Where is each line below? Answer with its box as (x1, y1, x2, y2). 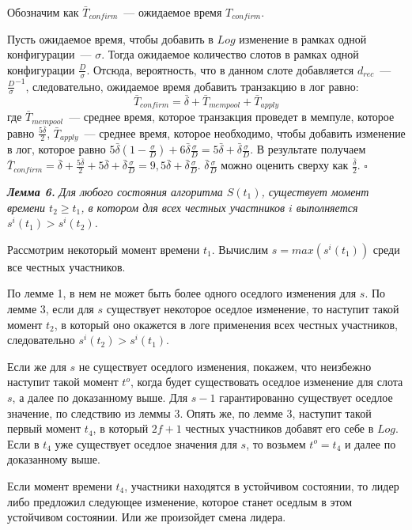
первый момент (7, 420, 81, 437)
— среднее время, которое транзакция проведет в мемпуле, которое (69, 108, 395, 125)
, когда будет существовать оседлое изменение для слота (130, 373, 403, 390)
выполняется (296, 199, 358, 215)
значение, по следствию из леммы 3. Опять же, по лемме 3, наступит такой (7, 404, 372, 421)
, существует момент (261, 184, 369, 200)
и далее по (345, 435, 396, 452)
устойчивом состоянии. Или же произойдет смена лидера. (7, 509, 286, 525)
